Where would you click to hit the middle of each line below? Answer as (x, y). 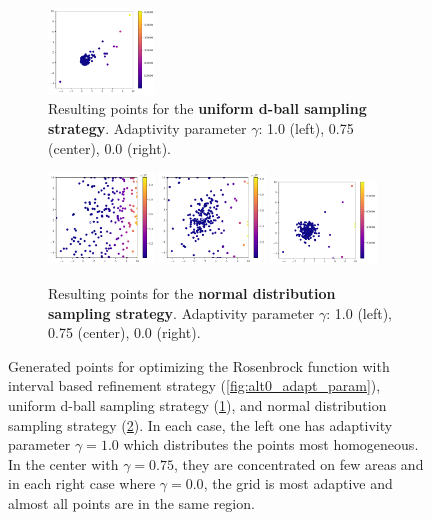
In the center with (63, 463)
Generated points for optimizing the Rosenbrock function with (199, 365)
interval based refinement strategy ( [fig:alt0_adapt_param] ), (194, 385)
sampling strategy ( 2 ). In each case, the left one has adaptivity (200, 424)
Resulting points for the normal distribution (192, 292)
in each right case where (82, 483)
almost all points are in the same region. (131, 502)
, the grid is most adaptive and (298, 483)
